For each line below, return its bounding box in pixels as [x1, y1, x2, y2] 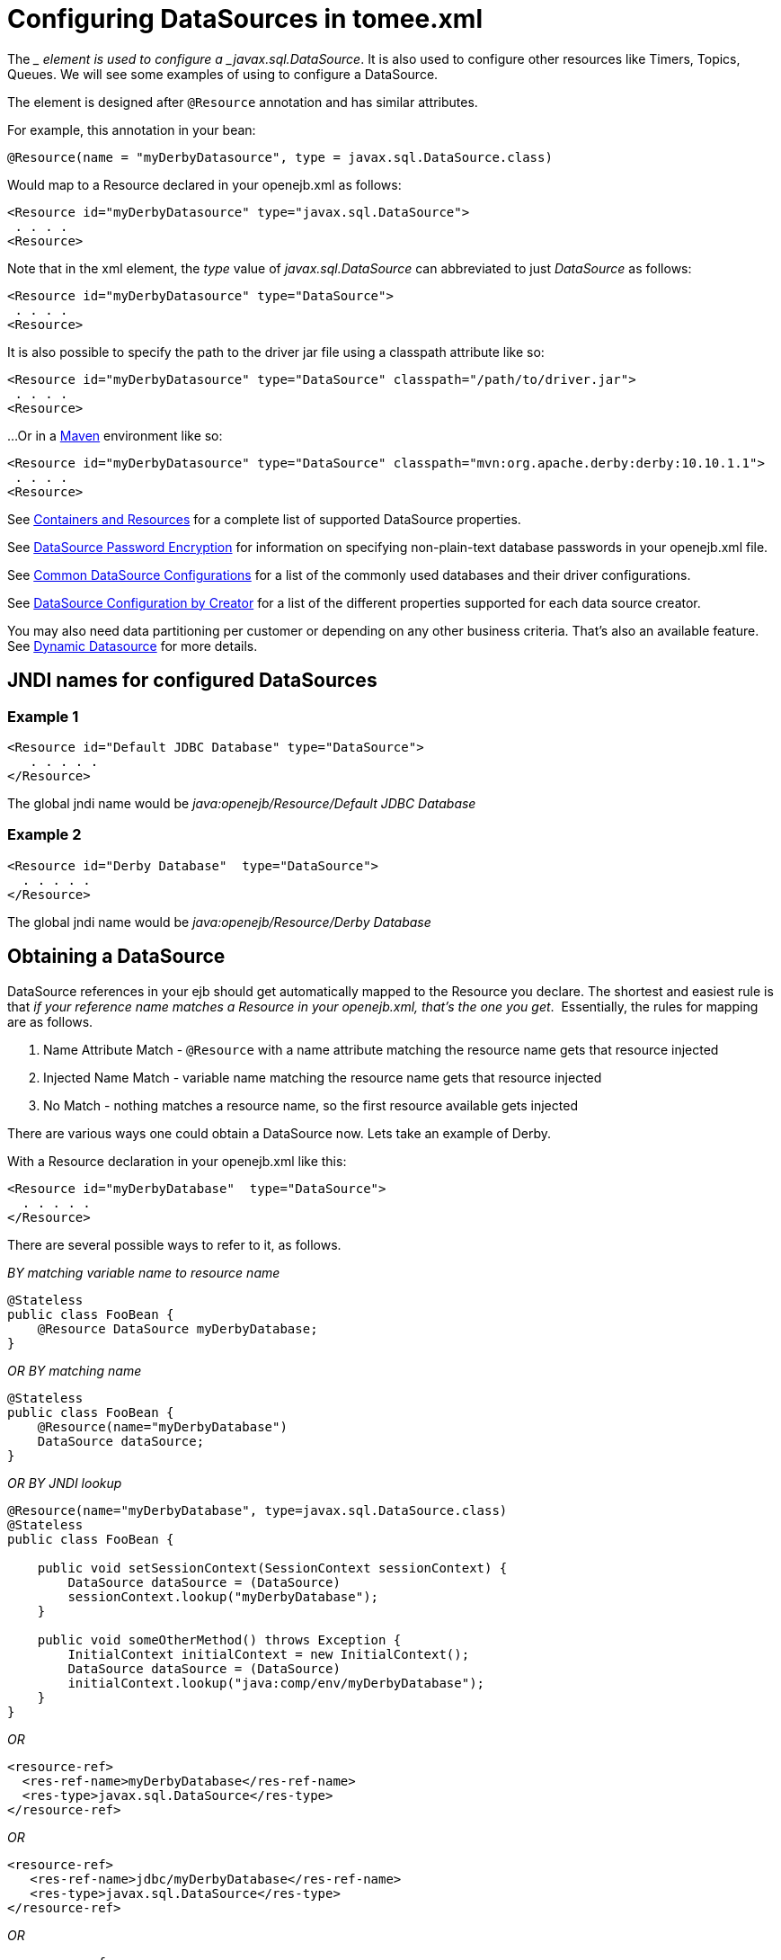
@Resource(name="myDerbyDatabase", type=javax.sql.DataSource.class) [7, 1502, 508, 1518]
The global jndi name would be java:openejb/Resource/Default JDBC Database [7, 795, 476, 811]
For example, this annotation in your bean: [7, 121, 256, 138]
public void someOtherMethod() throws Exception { [37, 1632, 402, 1647]
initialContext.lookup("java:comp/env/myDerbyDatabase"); [67, 1675, 485, 1690]
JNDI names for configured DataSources [7, 669, 377, 692]
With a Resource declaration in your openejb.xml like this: [7, 1153, 347, 1169]
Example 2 [7, 825, 82, 844]
